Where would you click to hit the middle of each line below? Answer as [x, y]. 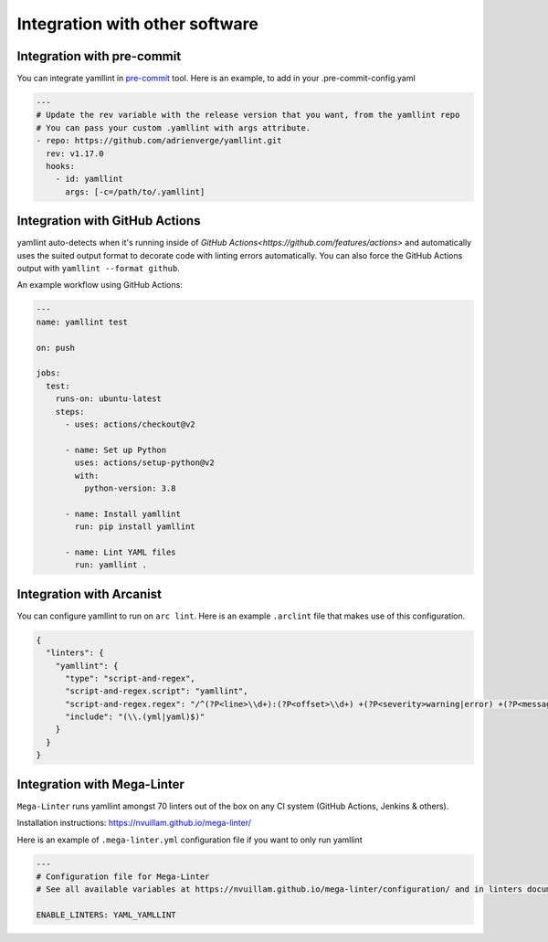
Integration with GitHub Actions [109, 221]
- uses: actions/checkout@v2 [130, 424]
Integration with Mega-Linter [100, 784]
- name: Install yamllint [123, 513]
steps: [70, 412]
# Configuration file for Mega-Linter [123, 876]
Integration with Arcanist [90, 594]
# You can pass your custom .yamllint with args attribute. [174, 127]
